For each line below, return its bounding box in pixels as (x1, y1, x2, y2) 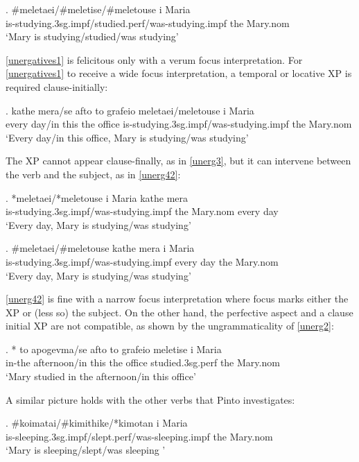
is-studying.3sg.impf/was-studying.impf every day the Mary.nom (6, 254, 279, 268)
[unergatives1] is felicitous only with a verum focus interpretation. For (6, 52, 303, 67)
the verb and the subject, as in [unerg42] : (6, 166, 181, 181)
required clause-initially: (6, 79, 108, 94)
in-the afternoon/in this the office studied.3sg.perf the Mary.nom (6, 355, 280, 370)
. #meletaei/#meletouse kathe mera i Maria (6, 241, 195, 255)
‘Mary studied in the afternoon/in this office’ (6, 369, 196, 384)
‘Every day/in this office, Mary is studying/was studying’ (6, 130, 249, 144)
